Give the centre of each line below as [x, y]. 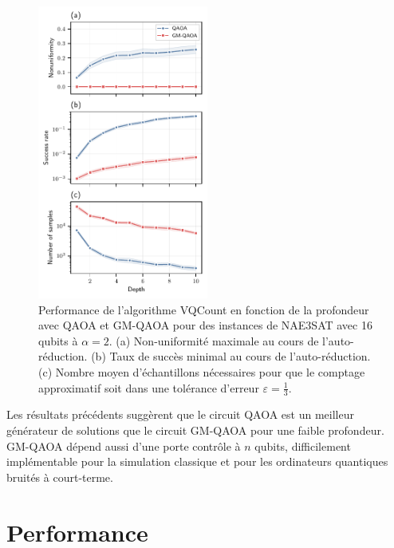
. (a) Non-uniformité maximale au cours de [214, 340]
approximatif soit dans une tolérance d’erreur [149, 387]
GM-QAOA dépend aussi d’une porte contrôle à [124, 445]
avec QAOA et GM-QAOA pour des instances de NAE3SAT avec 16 [205, 325]
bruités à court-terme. [60, 477]
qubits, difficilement [303, 445]
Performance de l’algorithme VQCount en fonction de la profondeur [204, 309]
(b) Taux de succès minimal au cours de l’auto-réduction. [231, 356]
